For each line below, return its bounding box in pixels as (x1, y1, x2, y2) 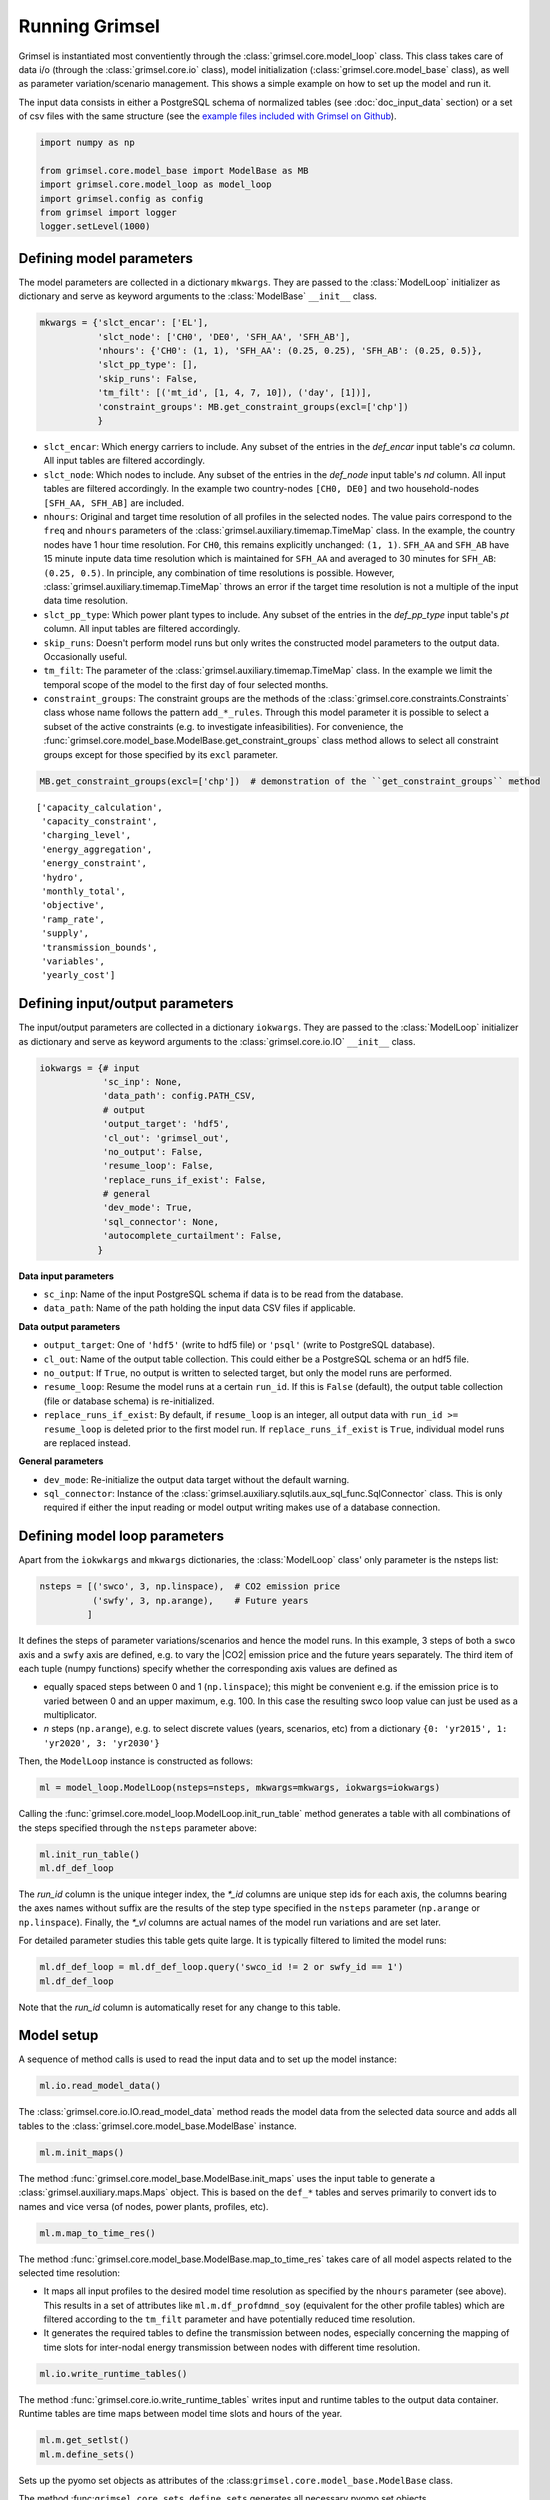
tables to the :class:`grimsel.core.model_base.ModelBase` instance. (18, 2120, 297, 2132)
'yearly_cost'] (41, 970, 116, 981)
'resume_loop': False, (102, 1160, 214, 1172)
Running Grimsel (18, 15, 160, 37)
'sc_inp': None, (102, 1076, 183, 1087)
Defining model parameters (18, 250, 194, 267)
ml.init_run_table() (39, 1848, 140, 1860)
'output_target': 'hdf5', (102, 1118, 230, 1130)
